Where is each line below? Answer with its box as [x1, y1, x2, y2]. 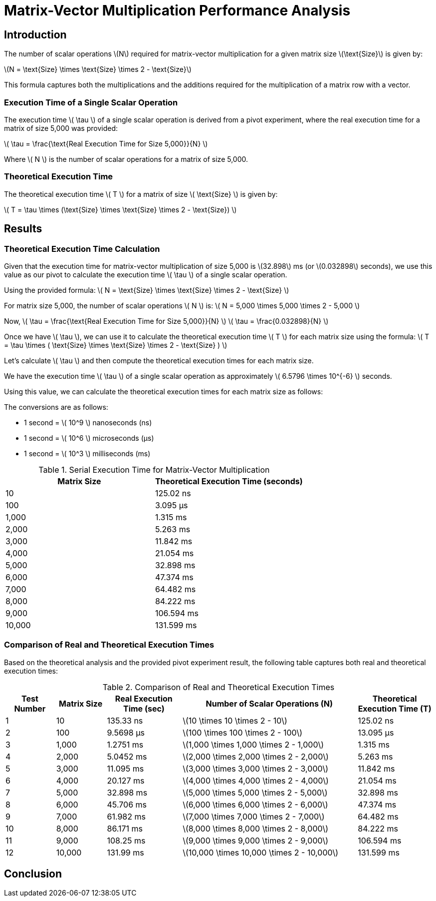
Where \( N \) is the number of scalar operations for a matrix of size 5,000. [4, 154, 248, 163]
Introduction [4, 28, 67, 41]
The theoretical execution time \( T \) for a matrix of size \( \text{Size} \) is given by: [4, 189, 278, 198]
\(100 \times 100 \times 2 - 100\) [183, 727, 303, 738]
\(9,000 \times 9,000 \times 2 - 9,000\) [183, 835, 329, 846]
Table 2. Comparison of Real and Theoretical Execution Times [102, 682, 335, 692]
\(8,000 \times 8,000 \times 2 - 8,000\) [183, 823, 329, 834]
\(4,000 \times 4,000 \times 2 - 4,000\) [183, 775, 329, 786]
